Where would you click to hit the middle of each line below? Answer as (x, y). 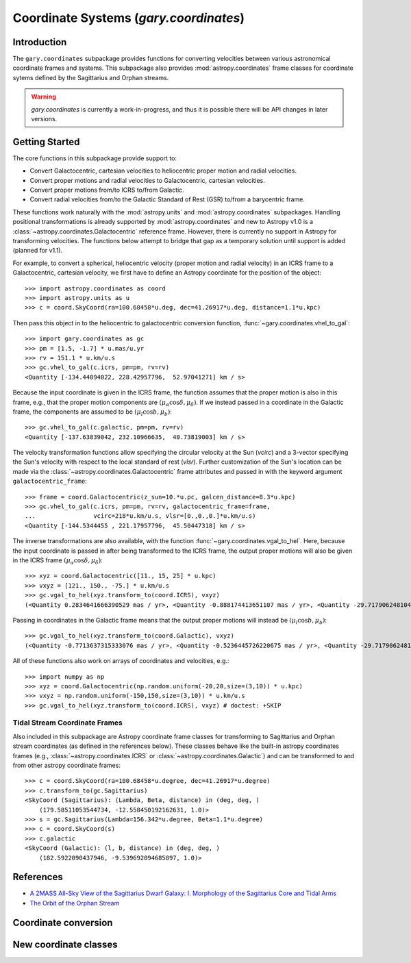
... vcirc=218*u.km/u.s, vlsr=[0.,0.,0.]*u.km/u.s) (140, 516)
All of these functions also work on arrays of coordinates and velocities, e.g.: (121, 661)
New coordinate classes (65, 944)
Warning (43, 97)
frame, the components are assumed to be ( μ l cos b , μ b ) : (92, 412)
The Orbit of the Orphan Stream (75, 903)
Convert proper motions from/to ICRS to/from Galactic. (107, 190)
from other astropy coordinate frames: (67, 765)
